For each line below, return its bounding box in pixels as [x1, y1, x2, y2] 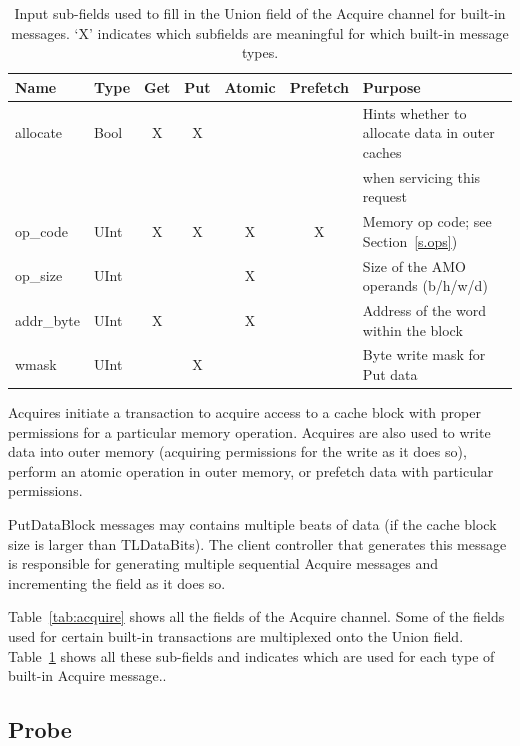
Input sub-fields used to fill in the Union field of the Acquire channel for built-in [14, 3, 506, 23]
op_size [15, 265, 63, 286]
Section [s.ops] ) [362, 230, 458, 251]
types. [241, 42, 279, 63]
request [362, 186, 407, 207]
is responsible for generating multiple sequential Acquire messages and [8, 553, 439, 574]
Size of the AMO [362, 255, 466, 276]
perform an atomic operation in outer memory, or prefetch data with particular [8, 460, 494, 481]
